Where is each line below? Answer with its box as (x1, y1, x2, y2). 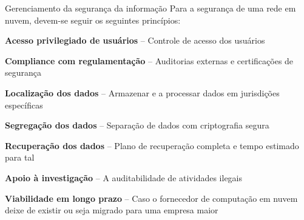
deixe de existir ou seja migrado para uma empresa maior (5, 204, 218, 216)
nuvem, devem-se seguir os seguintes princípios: (5, 13, 181, 26)
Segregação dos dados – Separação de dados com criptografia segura (5, 119, 269, 132)
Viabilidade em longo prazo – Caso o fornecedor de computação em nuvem (5, 192, 298, 204)
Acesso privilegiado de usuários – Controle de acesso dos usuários (5, 34, 265, 47)
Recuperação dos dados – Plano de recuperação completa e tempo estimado (5, 139, 299, 152)
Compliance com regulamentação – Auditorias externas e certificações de (5, 54, 294, 67)
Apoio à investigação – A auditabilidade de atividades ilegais (5, 171, 243, 184)
